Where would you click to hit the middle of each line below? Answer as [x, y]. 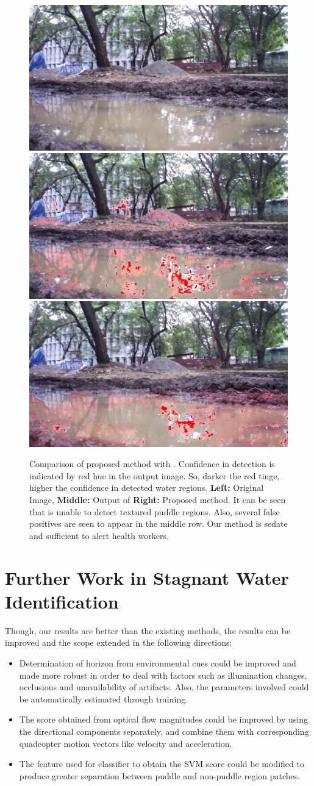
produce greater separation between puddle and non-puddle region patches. [160, 775]
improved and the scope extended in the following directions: [119, 642]
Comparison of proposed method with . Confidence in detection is [152, 464]
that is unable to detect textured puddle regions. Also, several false [155, 511]
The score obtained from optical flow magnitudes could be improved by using [164, 719]
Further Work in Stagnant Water [147, 577]
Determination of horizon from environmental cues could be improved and [158, 663]
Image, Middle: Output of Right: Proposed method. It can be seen [158, 500]
